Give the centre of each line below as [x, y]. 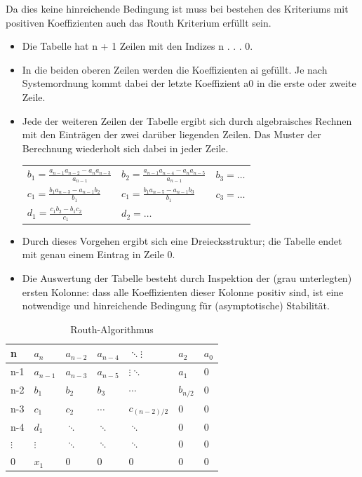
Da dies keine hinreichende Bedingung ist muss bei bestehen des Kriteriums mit [177, 8]
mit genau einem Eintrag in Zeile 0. [99, 254]
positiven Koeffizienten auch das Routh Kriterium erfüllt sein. [139, 22]
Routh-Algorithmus [112, 329]
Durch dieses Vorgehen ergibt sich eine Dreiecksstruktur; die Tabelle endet [182, 240]
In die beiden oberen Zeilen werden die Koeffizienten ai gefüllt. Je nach [175, 69]
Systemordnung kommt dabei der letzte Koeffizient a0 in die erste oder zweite [189, 83]
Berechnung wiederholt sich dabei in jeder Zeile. [125, 148]
